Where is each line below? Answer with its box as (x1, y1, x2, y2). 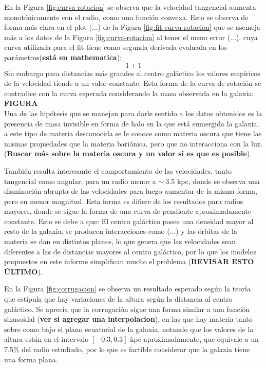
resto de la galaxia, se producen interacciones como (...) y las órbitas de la (4, 226, 237, 236)
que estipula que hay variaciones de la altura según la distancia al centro (4, 293, 233, 304)
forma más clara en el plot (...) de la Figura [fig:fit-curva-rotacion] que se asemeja (4, 22, 260, 32)
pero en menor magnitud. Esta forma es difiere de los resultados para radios (4, 195, 243, 206)
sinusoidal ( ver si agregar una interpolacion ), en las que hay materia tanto (4, 314, 253, 324)
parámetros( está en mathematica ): (4, 51, 122, 62)
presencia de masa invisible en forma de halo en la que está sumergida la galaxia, (4, 118, 259, 128)
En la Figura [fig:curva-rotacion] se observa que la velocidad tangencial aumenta (4, 2, 256, 12)
